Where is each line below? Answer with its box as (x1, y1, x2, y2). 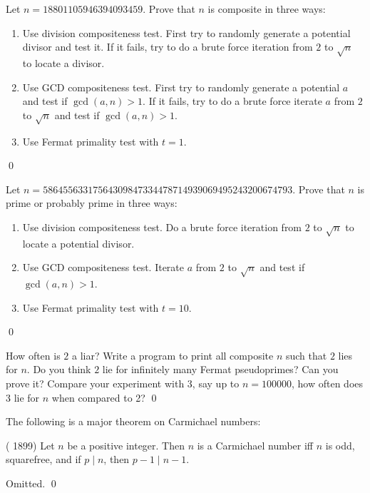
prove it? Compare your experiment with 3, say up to (6, 375, 240, 390)
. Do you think (26, 362, 91, 377)
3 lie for (6, 390, 40, 405)
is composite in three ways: (207, 1, 326, 16)
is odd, (325, 437, 355, 452)
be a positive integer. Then (67, 437, 185, 452)
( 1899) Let (6, 437, 55, 452)
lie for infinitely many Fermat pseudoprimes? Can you (102, 362, 339, 377)
